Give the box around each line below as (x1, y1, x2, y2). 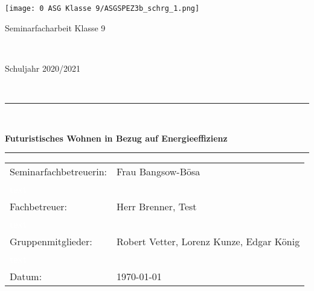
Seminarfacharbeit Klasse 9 (5, 21, 106, 34)
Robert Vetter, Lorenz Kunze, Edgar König (117, 234, 300, 249)
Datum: (10, 269, 42, 284)
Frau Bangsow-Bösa (117, 164, 200, 179)
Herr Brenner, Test (117, 199, 197, 214)
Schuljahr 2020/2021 (5, 61, 80, 74)
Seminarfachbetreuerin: (10, 164, 107, 179)
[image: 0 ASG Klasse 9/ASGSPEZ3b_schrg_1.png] (5, 4, 200, 13)
